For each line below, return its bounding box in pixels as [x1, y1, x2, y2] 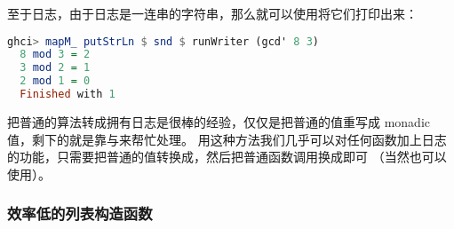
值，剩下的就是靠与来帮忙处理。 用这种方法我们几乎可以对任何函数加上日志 [7, 130, 447, 148]
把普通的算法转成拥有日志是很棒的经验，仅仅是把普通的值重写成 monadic [7, 112, 430, 130]
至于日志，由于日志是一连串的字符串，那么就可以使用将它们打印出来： [7, 4, 418, 22]
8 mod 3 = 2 [20, 48, 91, 61]
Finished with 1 [20, 88, 115, 101]
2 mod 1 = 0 [20, 75, 91, 88]
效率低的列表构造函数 [7, 202, 153, 225]
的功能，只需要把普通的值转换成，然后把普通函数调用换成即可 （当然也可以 [7, 147, 447, 166]
